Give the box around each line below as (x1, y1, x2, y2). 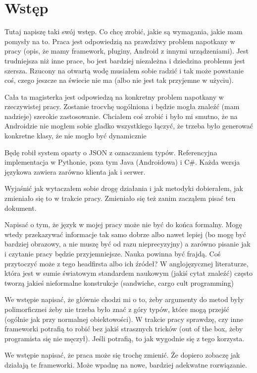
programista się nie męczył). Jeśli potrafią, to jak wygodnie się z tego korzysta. (4, 333, 245, 343)
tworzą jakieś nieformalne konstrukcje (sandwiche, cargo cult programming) (4, 277, 234, 288)
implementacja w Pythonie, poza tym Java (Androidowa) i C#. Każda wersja (4, 157, 240, 167)
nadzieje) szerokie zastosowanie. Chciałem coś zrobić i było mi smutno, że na (4, 111, 238, 121)
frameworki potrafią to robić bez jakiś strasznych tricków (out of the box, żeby (4, 323, 243, 334)
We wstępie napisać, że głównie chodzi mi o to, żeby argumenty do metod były (4, 294, 244, 305)
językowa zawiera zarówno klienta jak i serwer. (4, 166, 146, 177)
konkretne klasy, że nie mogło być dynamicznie (4, 130, 147, 141)
